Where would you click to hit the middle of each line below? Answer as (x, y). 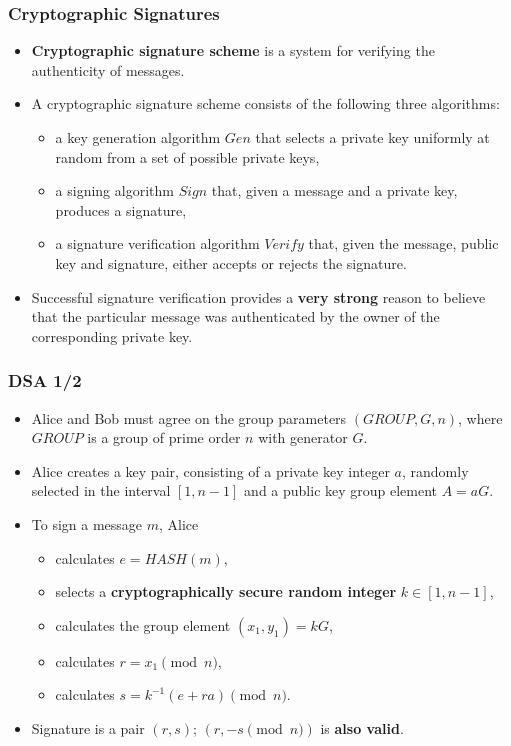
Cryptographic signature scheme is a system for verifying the (233, 50)
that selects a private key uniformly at (372, 137)
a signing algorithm (114, 190)
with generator (303, 437)
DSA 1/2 (45, 380)
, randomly (435, 470)
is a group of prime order (164, 437)
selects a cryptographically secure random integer (226, 591)
